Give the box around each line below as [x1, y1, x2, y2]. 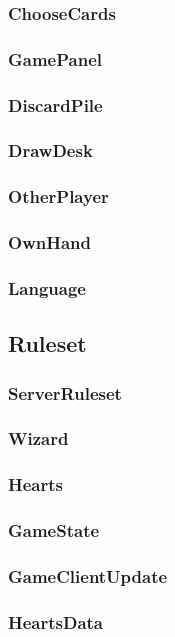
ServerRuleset [8, 380, 122, 405]
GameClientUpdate [8, 563, 168, 588]
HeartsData [8, 609, 104, 634]
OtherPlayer [8, 184, 109, 209]
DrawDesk [8, 138, 93, 163]
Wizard [8, 426, 69, 451]
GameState [8, 518, 100, 543]
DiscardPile [8, 92, 103, 117]
